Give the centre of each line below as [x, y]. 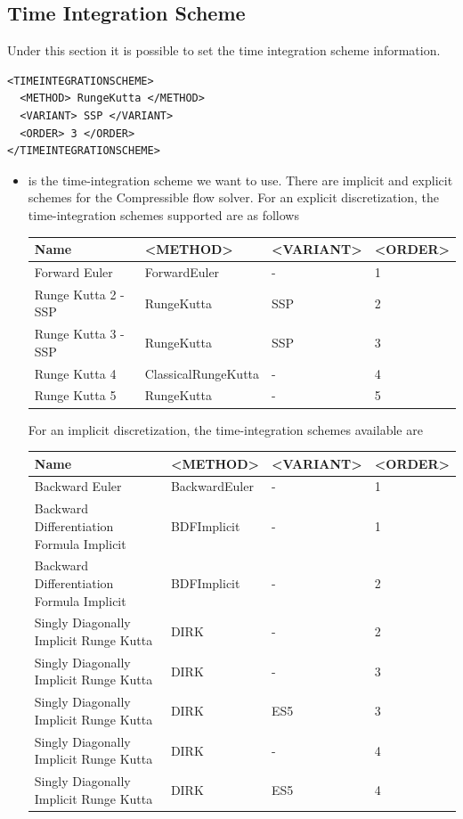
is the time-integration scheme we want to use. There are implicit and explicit [240, 180]
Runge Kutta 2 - [79, 294]
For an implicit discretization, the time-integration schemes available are [225, 429]
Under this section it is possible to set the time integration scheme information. [224, 50]
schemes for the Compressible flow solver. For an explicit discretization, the [234, 197]
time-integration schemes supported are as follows [163, 214]
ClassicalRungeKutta [202, 373]
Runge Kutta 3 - [79, 334]
